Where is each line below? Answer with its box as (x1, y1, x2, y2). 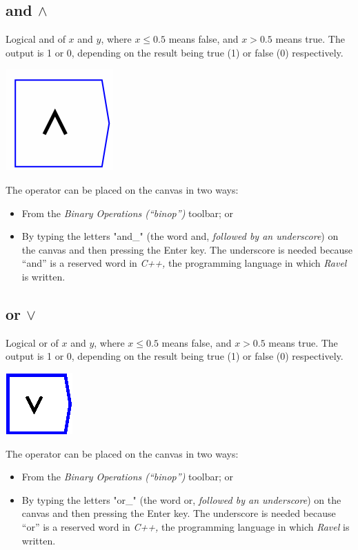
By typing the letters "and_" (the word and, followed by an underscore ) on (21, 229, 339, 243)
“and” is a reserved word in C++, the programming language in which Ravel (21, 256, 347, 270)
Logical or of (6, 335, 59, 349)
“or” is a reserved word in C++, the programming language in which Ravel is (21, 519, 350, 533)
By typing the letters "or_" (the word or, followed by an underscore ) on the (21, 492, 341, 507)
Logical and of (6, 32, 66, 46)
